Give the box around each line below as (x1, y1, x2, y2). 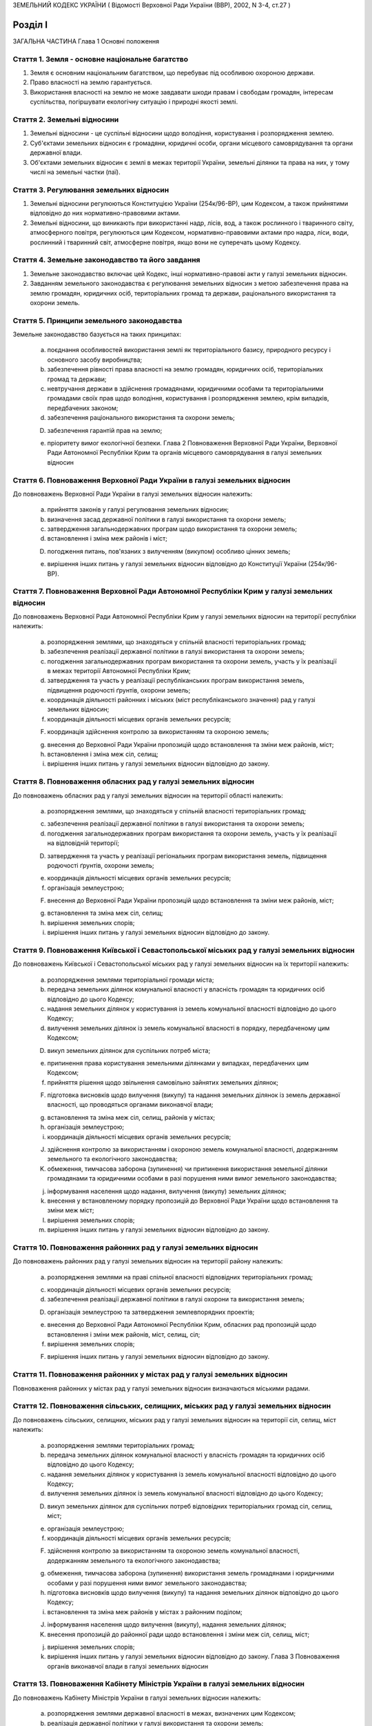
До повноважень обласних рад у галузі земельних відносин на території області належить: (12, 791, 284, 799)
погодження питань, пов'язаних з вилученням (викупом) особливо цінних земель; (47, 547, 291, 555)
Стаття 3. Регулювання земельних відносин (12, 185, 169, 195)
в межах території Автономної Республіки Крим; (47, 666, 191, 675)
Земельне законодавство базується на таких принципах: (12, 330, 182, 338)
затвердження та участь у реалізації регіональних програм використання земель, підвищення (47, 851, 327, 860)
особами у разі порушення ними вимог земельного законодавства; (47, 1578, 247, 1587)
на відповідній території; (47, 839, 120, 847)
